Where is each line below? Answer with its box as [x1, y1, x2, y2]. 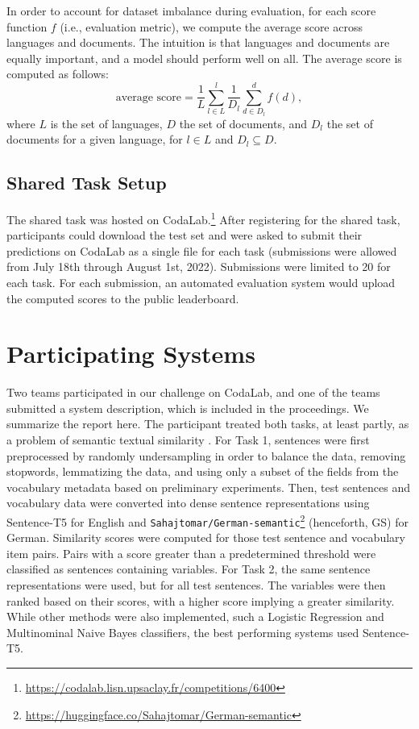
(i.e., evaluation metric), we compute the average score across [60, 18, 363, 35]
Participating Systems [6, 337, 255, 370]
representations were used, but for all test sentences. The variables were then [6, 577, 386, 594]
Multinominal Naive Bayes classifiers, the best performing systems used [6, 623, 359, 640]
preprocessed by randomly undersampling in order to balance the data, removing [6, 447, 406, 464]
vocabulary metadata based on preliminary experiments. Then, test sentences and [6, 478, 411, 495]
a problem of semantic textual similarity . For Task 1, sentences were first [6, 431, 370, 448]
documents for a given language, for [6, 131, 183, 148]
